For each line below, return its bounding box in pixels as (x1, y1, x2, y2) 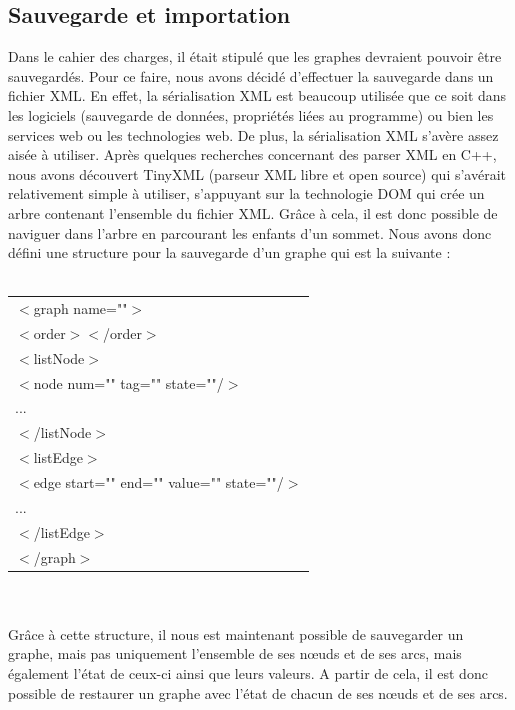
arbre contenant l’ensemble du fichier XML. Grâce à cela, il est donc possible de (8, 202, 498, 223)
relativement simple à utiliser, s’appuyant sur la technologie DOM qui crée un (8, 183, 485, 204)
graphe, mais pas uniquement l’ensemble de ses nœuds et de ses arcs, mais (8, 643, 462, 664)
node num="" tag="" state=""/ (33, 372, 224, 393)
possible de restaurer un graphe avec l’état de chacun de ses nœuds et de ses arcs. (8, 682, 508, 703)
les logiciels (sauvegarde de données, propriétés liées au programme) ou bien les (8, 104, 494, 125)
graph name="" (33, 298, 128, 319)
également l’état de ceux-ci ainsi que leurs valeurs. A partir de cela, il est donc (8, 662, 488, 683)
